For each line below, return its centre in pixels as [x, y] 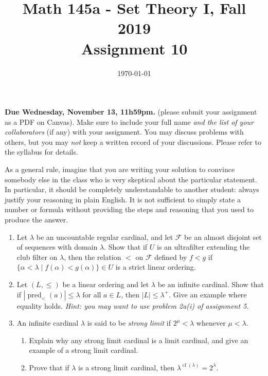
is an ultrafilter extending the [203, 247]
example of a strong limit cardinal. [84, 350]
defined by [171, 257]
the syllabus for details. [41, 152]
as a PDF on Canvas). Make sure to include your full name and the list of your [129, 121]
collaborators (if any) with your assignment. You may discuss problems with [124, 132]
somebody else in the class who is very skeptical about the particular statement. [131, 179]
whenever [211, 323]
